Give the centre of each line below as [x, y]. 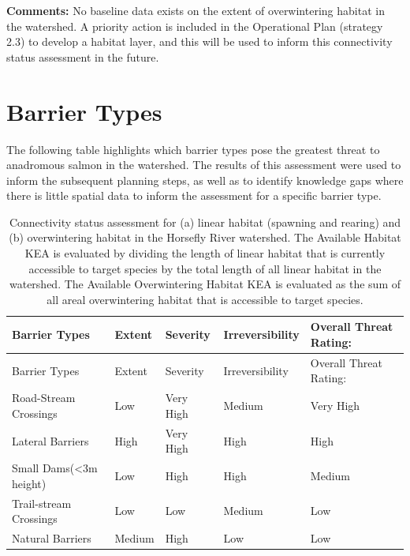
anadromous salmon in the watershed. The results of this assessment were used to [204, 165]
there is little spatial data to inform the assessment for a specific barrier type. [194, 195]
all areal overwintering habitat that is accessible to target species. [205, 299]
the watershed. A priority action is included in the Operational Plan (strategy [195, 26]
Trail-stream [42, 503]
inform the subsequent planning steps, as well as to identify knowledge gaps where [205, 180]
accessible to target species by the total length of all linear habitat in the [205, 268]
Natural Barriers [52, 538]
